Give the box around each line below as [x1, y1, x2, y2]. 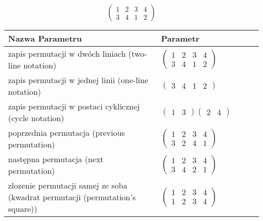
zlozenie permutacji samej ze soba [8, 179, 127, 192]
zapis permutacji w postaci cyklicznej [8, 100, 140, 113]
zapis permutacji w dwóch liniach [8, 48, 126, 60]
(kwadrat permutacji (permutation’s [8, 191, 136, 203]
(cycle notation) [8, 112, 64, 124]
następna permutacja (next [8, 153, 104, 165]
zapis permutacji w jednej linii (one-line [8, 74, 149, 86]
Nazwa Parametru [8, 32, 82, 45]
